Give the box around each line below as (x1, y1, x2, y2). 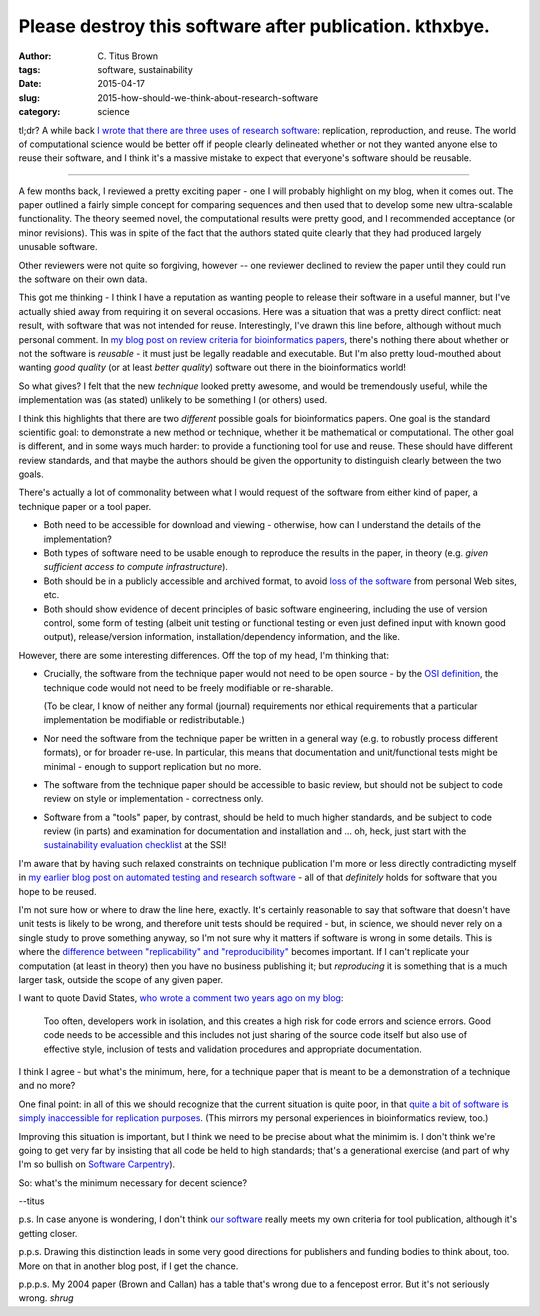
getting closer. (18, 1227, 78, 1239)
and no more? (18, 1080, 76, 1092)
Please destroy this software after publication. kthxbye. (18, 15, 490, 37)
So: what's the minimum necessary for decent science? (18, 1176, 248, 1189)
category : (18, 106, 61, 118)
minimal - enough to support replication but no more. (43, 760, 262, 772)
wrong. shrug (18, 1292, 74, 1304)
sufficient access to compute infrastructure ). (43, 561, 229, 573)
